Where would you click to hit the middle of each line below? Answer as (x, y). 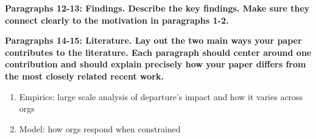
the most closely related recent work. (84, 76)
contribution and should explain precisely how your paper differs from (156, 64)
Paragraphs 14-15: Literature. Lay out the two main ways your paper (153, 40)
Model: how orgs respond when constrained (100, 128)
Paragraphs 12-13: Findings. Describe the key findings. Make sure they (157, 8)
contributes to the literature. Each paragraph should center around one (158, 52)
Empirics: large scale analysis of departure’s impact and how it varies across (161, 96)
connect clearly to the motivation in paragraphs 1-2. (117, 20)
